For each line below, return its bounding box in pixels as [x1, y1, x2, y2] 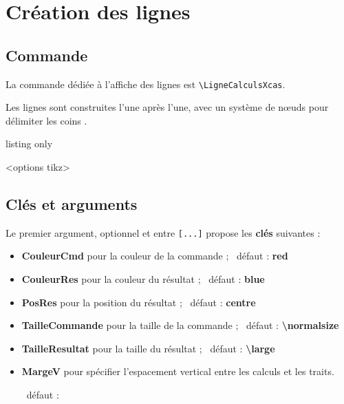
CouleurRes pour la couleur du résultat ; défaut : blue [21, 272, 265, 286]
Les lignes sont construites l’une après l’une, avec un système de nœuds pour [6, 100, 329, 114]
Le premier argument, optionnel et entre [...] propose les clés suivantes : [6, 225, 321, 240]
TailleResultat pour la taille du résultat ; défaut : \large [21, 341, 275, 355]
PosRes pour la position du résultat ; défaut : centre [21, 295, 256, 309]
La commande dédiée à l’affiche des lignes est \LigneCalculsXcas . [6, 76, 286, 91]
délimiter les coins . [6, 113, 87, 127]
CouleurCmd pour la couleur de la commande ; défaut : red [21, 248, 288, 263]
